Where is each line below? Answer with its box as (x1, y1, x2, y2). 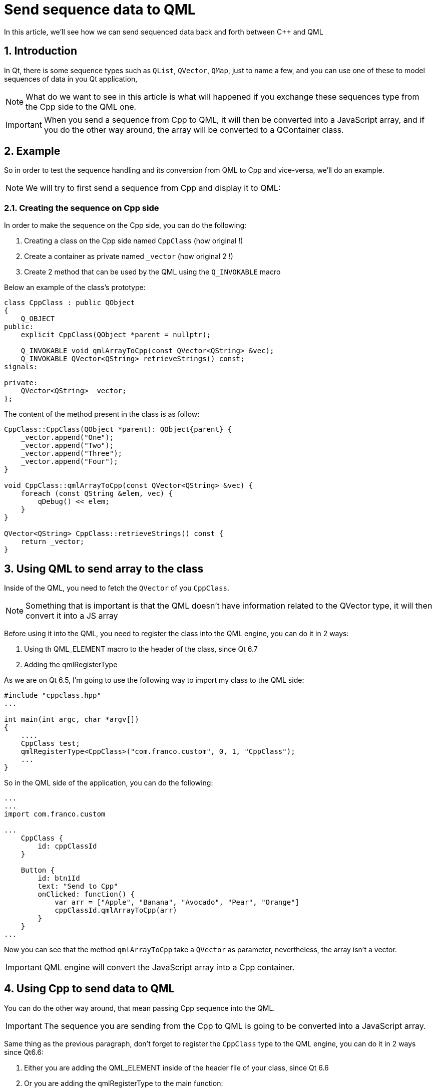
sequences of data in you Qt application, (4, 74, 138, 83)
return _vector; (21, 537, 85, 546)
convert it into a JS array (26, 611, 118, 621)
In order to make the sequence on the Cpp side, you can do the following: (4, 221, 247, 230)
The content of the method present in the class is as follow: (4, 410, 200, 419)
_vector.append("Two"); (21, 441, 114, 450)
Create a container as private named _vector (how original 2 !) (24, 252, 233, 261)
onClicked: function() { (38, 890, 135, 899)
